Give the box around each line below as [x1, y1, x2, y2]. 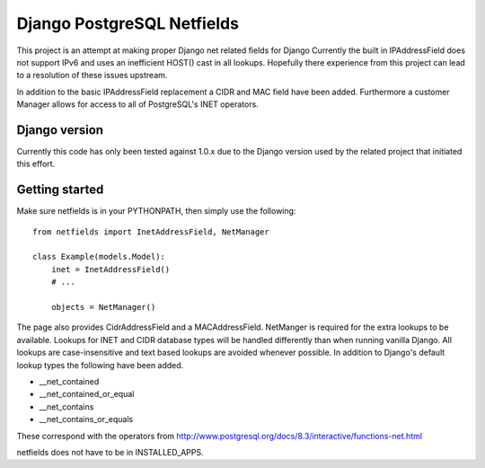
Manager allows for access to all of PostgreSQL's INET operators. [16, 99, 260, 110]
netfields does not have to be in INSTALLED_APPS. [16, 446, 204, 457]
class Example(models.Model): [32, 252, 166, 262]
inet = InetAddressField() [50, 264, 171, 274]
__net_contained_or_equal [39, 389, 135, 400]
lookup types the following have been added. [16, 359, 184, 370]
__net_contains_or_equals [39, 414, 134, 425]
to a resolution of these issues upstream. [16, 70, 168, 81]
